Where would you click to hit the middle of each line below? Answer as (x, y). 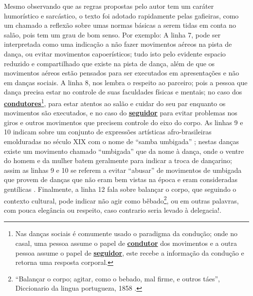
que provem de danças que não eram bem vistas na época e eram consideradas (121, 179)
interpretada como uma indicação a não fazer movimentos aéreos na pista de (118, 44)
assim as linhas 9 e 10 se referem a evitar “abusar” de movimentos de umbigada (123, 170)
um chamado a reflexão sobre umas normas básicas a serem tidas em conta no (120, 25)
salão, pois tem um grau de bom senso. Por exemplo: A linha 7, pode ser (112, 34)
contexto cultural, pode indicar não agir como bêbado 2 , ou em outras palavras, (121, 200)
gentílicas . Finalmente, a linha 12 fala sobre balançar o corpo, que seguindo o (120, 189)
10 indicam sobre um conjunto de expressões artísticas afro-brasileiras (108, 132)
